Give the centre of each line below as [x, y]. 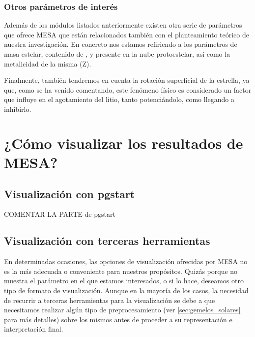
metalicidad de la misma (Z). [48, 63]
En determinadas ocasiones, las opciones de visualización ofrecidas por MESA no [126, 261]
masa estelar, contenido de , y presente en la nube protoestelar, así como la [117, 54]
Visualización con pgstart [70, 193]
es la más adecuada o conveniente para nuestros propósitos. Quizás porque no [121, 271]
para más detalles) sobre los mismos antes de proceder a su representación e [118, 319]
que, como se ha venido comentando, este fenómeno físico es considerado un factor [128, 89]
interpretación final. [34, 329]
